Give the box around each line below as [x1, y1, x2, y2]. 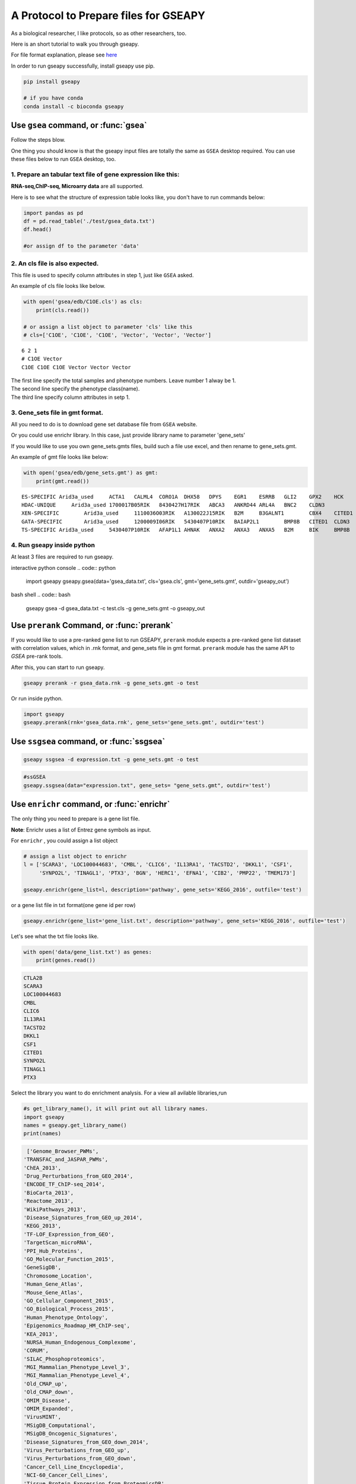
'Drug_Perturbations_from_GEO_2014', [23, 1173, 133, 1179]
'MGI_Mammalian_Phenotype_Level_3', [23, 1364, 131, 1371]
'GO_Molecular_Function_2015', [23, 1255, 115, 1263]
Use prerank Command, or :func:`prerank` [11, 620, 173, 630]
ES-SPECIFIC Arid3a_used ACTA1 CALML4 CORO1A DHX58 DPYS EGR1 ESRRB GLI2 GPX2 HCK [21, 493, 344, 500]
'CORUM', [23, 1347, 49, 1354]
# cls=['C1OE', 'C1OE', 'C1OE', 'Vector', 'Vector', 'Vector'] [23, 331, 212, 338]
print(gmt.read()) [36, 478, 90, 484]
